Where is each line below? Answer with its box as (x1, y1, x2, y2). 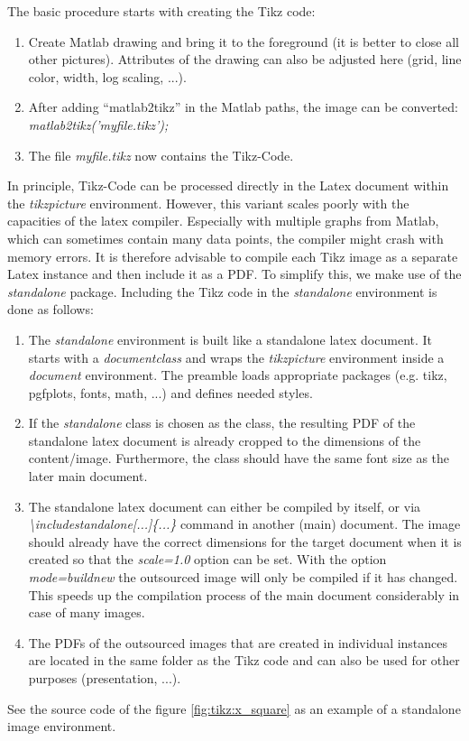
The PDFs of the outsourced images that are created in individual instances (28, 633, 448, 652)
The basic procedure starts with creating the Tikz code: (7, 2, 316, 20)
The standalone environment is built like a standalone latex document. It (28, 329, 433, 348)
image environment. (7, 717, 116, 736)
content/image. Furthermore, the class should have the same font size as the (28, 449, 450, 468)
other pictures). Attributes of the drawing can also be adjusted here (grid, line (28, 50, 462, 69)
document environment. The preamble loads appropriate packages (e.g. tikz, (28, 366, 447, 384)
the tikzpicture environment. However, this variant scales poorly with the (7, 193, 409, 212)
